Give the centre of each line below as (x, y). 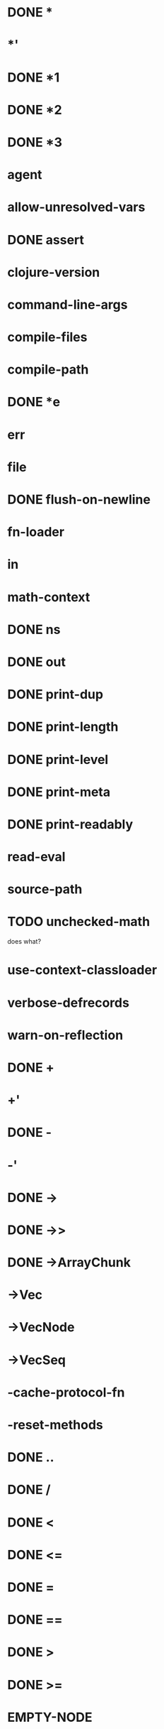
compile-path (48, 370)
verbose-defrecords (68, 1003)
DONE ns (34, 629)
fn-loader (36, 532)
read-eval (36, 857)
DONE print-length (63, 727)
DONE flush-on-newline (79, 500)
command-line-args (68, 304)
